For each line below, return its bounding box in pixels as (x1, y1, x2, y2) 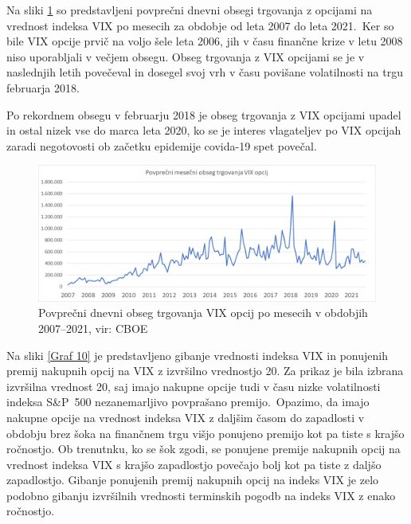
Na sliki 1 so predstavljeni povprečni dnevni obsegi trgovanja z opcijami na (6, 2, 373, 18)
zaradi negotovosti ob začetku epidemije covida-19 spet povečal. (6, 137, 317, 154)
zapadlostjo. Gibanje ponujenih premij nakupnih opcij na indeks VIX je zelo (6, 471, 379, 488)
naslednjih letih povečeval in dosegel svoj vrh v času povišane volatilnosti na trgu (6, 64, 403, 80)
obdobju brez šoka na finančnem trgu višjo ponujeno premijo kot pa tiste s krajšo (6, 424, 405, 441)
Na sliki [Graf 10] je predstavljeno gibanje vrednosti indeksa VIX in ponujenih (6, 346, 388, 363)
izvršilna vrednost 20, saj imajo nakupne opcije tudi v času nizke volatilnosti (6, 377, 381, 394)
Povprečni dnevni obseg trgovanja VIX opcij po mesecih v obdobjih (38, 304, 368, 321)
